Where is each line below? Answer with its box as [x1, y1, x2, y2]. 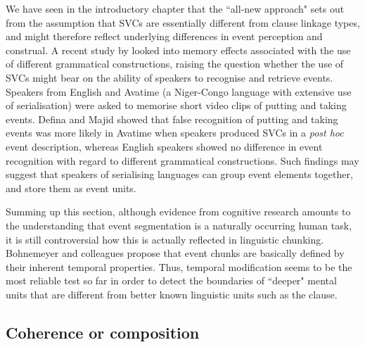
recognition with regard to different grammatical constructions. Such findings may [6, 153, 359, 168]
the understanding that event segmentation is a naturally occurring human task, [6, 217, 352, 232]
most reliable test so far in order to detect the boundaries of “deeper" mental [6, 273, 337, 288]
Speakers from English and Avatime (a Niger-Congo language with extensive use [6, 84, 352, 99]
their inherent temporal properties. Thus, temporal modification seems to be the [6, 259, 352, 274]
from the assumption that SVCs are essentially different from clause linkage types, [6, 15, 360, 30]
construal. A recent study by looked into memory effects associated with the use [6, 42, 351, 57]
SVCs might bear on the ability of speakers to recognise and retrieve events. [6, 70, 333, 84]
